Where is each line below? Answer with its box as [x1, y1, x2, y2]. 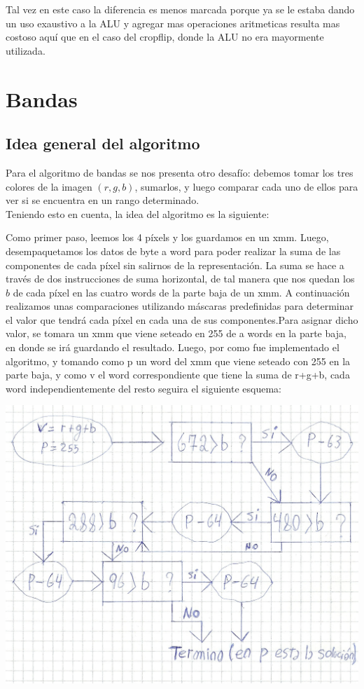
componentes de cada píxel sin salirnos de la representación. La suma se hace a [6, 257, 344, 272]
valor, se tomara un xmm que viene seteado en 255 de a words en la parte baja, [6, 326, 346, 341]
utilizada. [6, 43, 45, 57]
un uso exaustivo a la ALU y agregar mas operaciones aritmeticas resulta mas [6, 15, 340, 30]
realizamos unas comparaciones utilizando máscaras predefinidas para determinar [6, 299, 353, 313]
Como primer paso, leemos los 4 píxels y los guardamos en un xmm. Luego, [6, 230, 329, 245]
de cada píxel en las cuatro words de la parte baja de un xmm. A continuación [13, 285, 350, 299]
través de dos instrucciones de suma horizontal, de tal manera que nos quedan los [6, 271, 355, 286]
